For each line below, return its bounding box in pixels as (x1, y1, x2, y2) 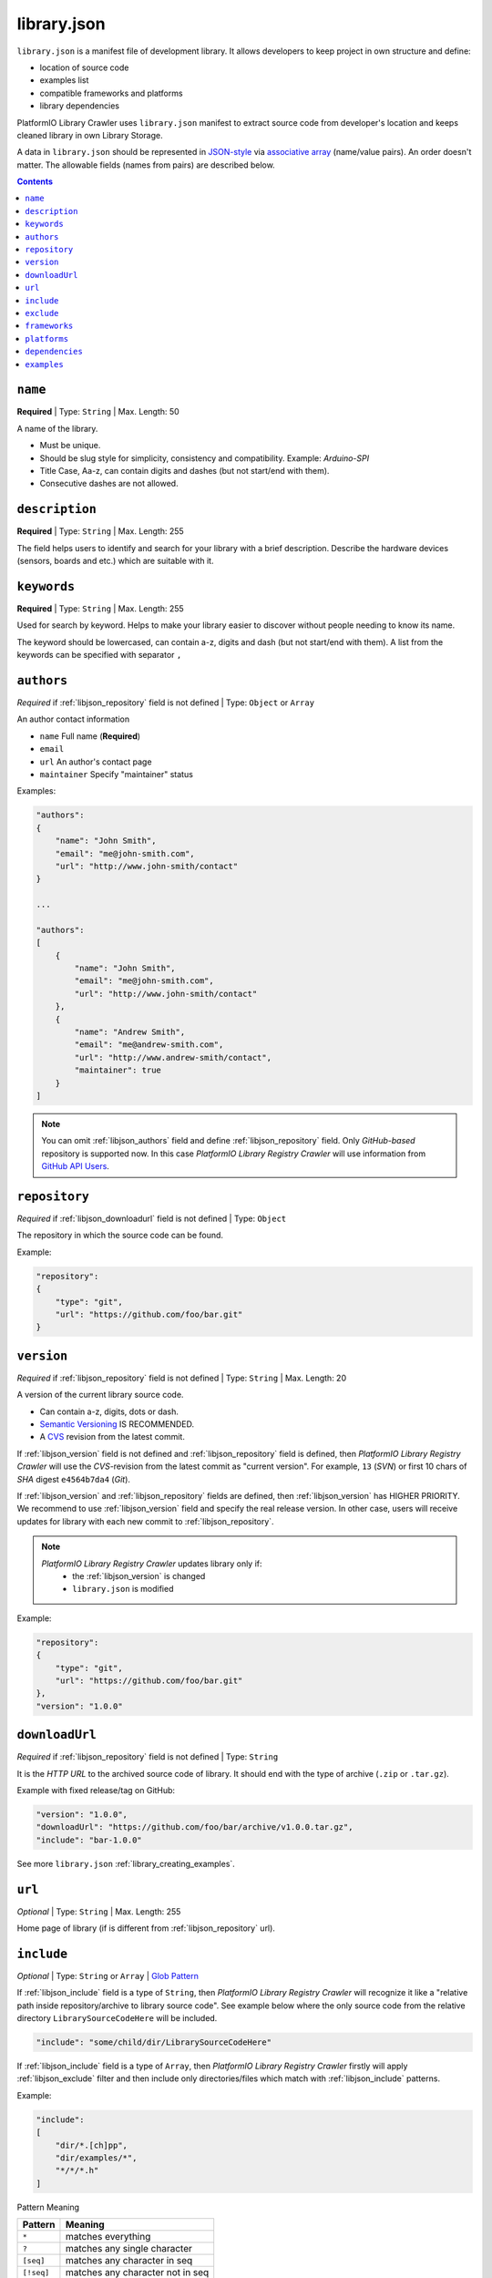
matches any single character (65, 2242, 193, 2255)
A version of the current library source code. (16, 1390, 184, 1401)
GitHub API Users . (41, 1161, 109, 1172)
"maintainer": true (74, 1065, 161, 1075)
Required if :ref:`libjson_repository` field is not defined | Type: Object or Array (16, 697, 314, 708)
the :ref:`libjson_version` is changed (72, 1570, 206, 1581)
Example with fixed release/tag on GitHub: (16, 1784, 176, 1795)
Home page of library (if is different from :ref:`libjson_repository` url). (16, 1923, 275, 1934)
